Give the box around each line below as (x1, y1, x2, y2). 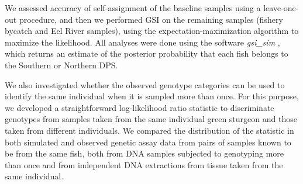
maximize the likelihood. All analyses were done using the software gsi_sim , (5, 36, 280, 48)
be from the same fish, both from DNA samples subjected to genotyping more (5, 147, 284, 159)
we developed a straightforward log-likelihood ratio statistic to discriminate (5, 101, 274, 113)
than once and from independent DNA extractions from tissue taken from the (5, 158, 283, 171)
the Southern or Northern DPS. (5, 58, 118, 71)
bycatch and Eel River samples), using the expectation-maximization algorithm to (5, 25, 299, 37)
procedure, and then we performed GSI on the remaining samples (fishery (19, 13, 283, 25)
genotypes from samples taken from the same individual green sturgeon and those (5, 113, 297, 125)
